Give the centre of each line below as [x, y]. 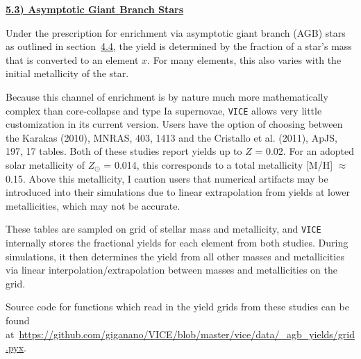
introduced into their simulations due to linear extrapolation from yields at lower [178, 192]
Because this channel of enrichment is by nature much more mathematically [167, 96]
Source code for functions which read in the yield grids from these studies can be [177, 307]
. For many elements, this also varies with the [244, 59]
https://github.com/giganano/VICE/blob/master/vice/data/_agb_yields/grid [187, 334]
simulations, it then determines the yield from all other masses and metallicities [175, 256]
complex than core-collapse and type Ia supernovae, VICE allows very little [164, 110]
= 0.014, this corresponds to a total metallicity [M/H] [218, 165]
